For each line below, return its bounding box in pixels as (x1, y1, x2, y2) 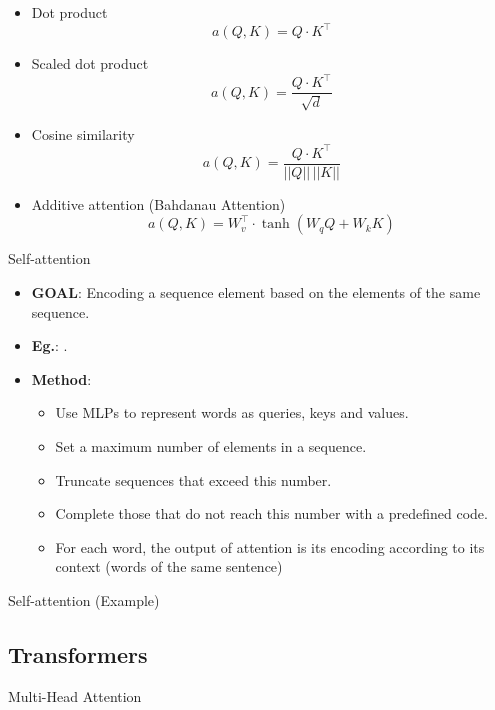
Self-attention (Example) (8, 589, 160, 610)
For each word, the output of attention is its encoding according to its (55, 536, 485, 557)
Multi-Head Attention (8, 685, 142, 706)
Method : (31, 368, 92, 389)
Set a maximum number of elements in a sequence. (55, 435, 367, 456)
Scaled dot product (31, 53, 149, 74)
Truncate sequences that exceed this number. (55, 469, 332, 490)
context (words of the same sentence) (55, 556, 283, 577)
